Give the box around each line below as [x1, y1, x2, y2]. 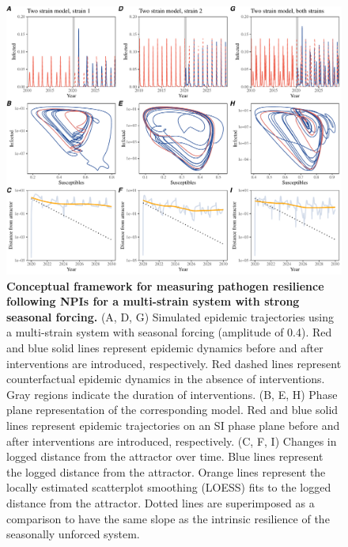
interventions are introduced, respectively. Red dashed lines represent [6, 355, 342, 371]
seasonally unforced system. [6, 526, 140, 542]
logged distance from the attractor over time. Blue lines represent [6, 448, 323, 465]
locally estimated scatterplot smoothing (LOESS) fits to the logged [6, 479, 331, 496]
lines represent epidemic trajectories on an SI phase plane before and [6, 417, 340, 434]
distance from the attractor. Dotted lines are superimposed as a [6, 495, 315, 511]
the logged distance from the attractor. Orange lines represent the [6, 463, 326, 480]
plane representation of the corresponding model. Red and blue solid [6, 401, 339, 418]
